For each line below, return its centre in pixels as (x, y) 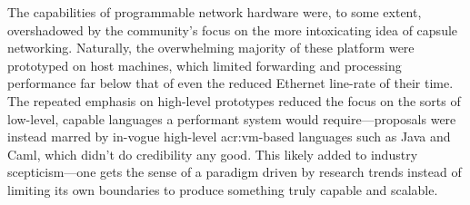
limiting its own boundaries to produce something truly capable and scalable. (223, 189)
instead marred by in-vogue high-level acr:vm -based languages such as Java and (229, 137)
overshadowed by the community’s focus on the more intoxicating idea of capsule (233, 29)
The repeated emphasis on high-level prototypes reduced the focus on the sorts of (234, 100)
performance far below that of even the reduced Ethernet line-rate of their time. (230, 83)
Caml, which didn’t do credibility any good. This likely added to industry (213, 154)
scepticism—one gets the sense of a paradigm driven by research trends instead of (235, 172)
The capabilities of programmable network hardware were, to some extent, (215, 12)
